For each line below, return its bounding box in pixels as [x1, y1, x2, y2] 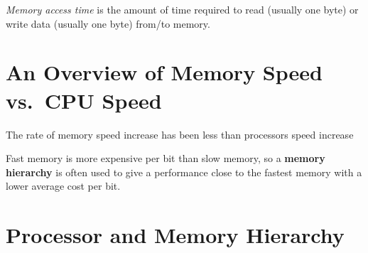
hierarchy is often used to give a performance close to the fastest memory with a [6, 164, 362, 179]
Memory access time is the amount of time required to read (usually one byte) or [6, 2, 359, 16]
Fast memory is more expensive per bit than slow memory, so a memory [6, 151, 325, 166]
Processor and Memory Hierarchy [6, 220, 345, 249]
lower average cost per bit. [6, 178, 121, 193]
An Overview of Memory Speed [6, 58, 323, 87]
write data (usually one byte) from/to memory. [6, 16, 210, 31]
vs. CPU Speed [6, 85, 162, 114]
